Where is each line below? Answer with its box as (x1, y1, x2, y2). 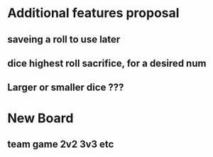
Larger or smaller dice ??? (7, 82, 124, 94)
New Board (7, 110, 74, 126)
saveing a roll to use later (7, 33, 121, 45)
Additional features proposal (7, 5, 180, 21)
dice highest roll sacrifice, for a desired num (7, 57, 207, 69)
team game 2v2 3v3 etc (7, 138, 114, 150)
